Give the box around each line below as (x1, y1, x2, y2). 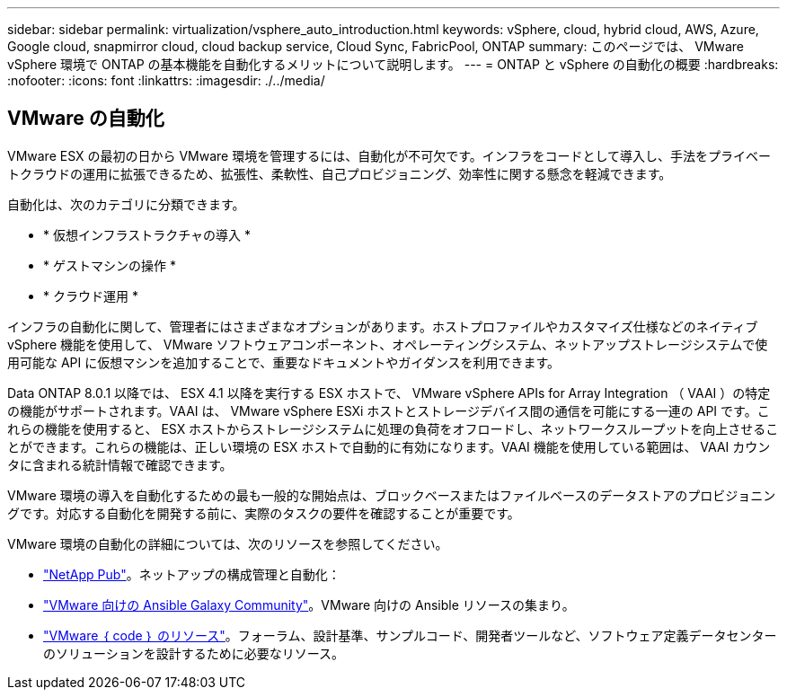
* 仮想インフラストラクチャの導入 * (43, 226, 252, 243)
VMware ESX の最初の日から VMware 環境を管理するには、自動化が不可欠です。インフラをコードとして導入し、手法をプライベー (7, 147, 771, 163)
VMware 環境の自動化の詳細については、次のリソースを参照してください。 (7, 535, 448, 551)
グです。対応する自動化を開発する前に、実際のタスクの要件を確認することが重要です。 (7, 505, 520, 521)
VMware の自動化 (7, 107, 164, 130)
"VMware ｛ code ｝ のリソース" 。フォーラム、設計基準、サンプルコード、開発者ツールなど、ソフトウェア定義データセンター (43, 627, 777, 643)
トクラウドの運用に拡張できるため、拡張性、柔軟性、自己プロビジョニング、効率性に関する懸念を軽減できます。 (7, 165, 672, 181)
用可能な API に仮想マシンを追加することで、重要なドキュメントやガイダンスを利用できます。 (7, 354, 561, 370)
